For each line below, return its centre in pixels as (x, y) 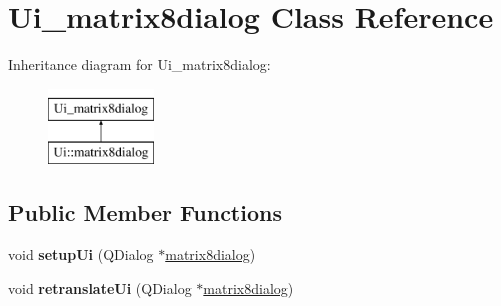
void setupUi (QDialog (81, 254)
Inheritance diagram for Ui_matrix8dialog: (139, 64)
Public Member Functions (145, 212)
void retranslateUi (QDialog (100, 287)
